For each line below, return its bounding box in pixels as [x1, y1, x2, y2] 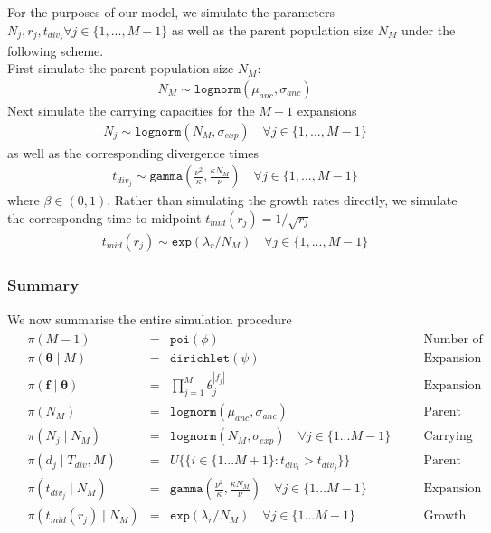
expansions [297, 100, 357, 119]
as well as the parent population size [172, 20, 374, 39]
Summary [7, 274, 80, 296]
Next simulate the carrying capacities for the [7, 100, 255, 119]
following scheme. [7, 41, 104, 60]
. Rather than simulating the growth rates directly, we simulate [107, 191, 458, 210]
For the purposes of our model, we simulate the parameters [7, 3, 335, 21]
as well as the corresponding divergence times [7, 143, 260, 162]
